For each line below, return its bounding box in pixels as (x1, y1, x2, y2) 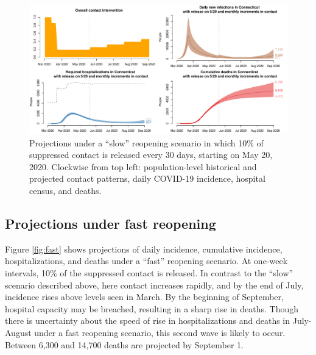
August (5, 326, 32, 339)
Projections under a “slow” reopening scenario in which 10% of (29, 136, 264, 149)
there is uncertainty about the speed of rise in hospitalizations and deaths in (5, 314, 290, 327)
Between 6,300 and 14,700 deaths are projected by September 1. (5, 338, 244, 351)
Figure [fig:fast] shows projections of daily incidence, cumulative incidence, (5, 242, 283, 255)
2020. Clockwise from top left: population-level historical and (29, 160, 257, 173)
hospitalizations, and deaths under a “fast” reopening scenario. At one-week (5, 254, 288, 267)
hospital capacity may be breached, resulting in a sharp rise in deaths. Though (5, 302, 299, 315)
